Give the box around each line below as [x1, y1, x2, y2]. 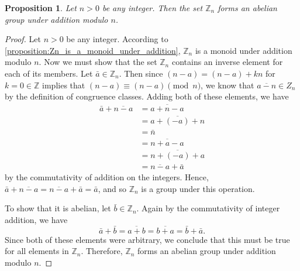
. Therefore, [81, 245, 123, 257]
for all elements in [5, 245, 69, 257]
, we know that [201, 78, 254, 91]
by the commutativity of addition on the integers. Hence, [5, 171, 209, 183]
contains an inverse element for [171, 56, 283, 68]
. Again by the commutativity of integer [136, 202, 280, 214]
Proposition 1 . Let [5, 2, 77, 13]
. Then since [119, 67, 163, 79]
